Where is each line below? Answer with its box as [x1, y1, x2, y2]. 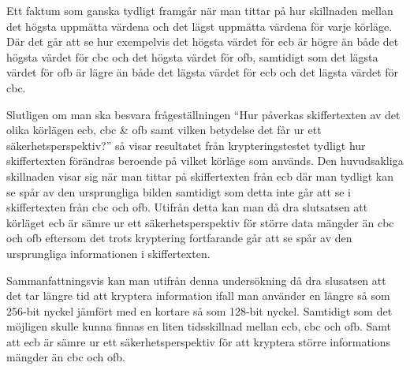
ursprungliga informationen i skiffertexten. [6, 245, 211, 261]
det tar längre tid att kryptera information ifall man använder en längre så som [6, 287, 390, 304]
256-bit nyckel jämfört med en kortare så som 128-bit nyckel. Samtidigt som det [6, 302, 393, 319]
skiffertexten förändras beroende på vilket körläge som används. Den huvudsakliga [6, 152, 404, 169]
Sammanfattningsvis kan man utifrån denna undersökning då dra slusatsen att [6, 271, 386, 288]
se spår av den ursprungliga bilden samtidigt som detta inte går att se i [6, 183, 351, 200]
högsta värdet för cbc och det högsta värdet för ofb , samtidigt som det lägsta [6, 48, 378, 65]
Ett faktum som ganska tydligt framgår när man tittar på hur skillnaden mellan [6, 2, 393, 18]
